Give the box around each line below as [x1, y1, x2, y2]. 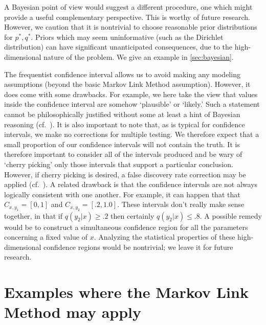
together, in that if [4, 210, 63, 221]
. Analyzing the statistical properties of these [94, 231, 235, 242]
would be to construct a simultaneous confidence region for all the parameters [4, 221, 248, 232]
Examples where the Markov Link [4, 282, 249, 303]
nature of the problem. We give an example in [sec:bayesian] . [43, 51, 234, 62]
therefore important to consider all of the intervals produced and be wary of [4, 149, 242, 159]
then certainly [110, 210, 154, 221]
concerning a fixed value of [4, 231, 87, 242]
